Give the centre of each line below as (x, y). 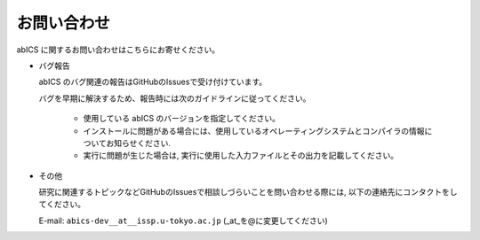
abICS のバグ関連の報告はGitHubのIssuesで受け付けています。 (152, 82)
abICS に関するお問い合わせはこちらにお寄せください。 (118, 50)
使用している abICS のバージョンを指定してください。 (181, 119)
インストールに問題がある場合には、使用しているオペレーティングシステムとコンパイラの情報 (254, 131)
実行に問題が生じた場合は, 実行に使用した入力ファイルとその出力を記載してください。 (241, 156)
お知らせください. (138, 143)
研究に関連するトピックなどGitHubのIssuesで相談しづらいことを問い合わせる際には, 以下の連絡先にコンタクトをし (248, 192)
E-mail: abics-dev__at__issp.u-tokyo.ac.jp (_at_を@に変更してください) (183, 221)
